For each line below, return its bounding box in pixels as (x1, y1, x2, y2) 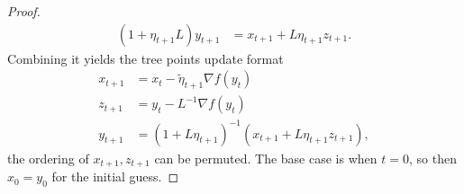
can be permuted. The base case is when (154, 148, 378, 167)
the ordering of (7, 148, 89, 167)
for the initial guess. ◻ (51, 167, 179, 186)
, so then (408, 148, 457, 167)
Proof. (7, 2, 41, 20)
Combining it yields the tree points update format (7, 48, 284, 67)
